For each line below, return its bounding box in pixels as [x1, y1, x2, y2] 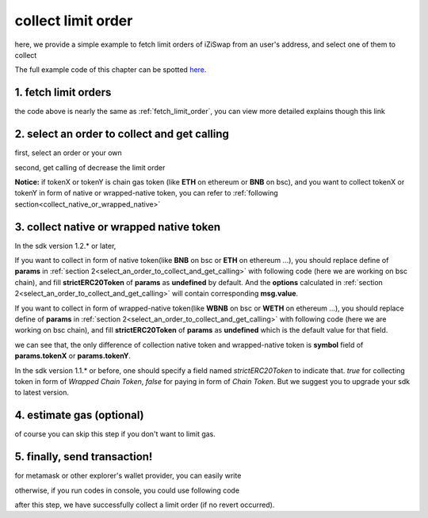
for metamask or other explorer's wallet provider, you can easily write [14, 471, 242, 481]
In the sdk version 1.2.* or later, [14, 241, 117, 250]
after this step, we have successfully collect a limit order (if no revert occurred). [14, 500, 275, 509]
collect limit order [14, 12, 133, 29]
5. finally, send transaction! [14, 450, 153, 463]
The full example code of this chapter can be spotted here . [14, 65, 207, 74]
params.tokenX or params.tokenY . [14, 351, 131, 360]
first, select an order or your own [14, 148, 122, 158]
